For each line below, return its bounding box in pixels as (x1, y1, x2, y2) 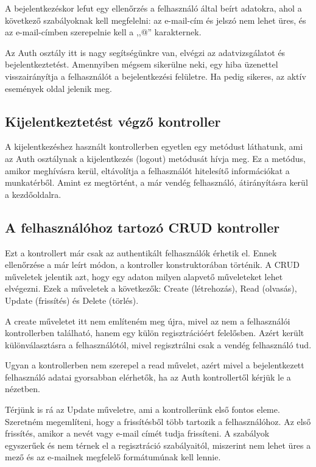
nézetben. (5, 382, 40, 395)
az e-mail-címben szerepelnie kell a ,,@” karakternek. (5, 26, 202, 38)
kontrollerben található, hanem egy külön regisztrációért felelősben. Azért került (5, 326, 304, 339)
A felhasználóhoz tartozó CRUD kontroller (5, 217, 280, 236)
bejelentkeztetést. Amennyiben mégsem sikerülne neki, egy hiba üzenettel (5, 58, 278, 71)
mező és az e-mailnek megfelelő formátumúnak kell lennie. (5, 451, 221, 463)
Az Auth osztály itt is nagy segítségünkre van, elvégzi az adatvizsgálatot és (5, 46, 286, 58)
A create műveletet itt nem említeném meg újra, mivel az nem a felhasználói (5, 314, 290, 327)
